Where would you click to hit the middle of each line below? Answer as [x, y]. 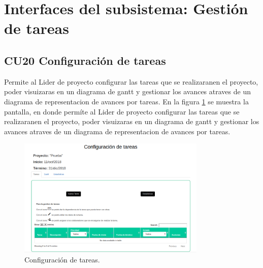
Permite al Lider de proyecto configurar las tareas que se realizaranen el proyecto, [131, 81]
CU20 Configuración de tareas [85, 60]
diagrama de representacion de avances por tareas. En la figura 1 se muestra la [126, 101]
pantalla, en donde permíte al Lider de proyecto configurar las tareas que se [122, 111]
